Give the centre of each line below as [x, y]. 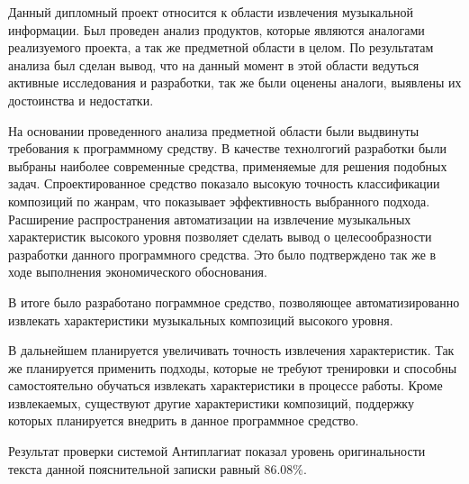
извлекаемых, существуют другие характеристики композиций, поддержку [211, 402]
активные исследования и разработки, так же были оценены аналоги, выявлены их [235, 82]
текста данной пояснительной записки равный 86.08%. [158, 468]
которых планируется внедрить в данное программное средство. [184, 420]
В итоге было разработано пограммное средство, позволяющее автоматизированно [234, 301]
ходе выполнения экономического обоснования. [138, 272]
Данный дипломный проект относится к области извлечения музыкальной [211, 12]
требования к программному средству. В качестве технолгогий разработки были [227, 148]
